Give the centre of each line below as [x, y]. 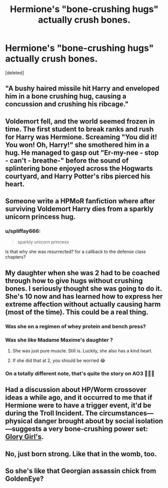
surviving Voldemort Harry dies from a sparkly [79, 209]
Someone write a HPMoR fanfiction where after [80, 201]
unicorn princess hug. [41, 217]
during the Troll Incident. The [51, 413]
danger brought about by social [84, 421]
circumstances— [126, 413]
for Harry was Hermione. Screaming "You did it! [81, 137]
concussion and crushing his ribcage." [67, 104]
